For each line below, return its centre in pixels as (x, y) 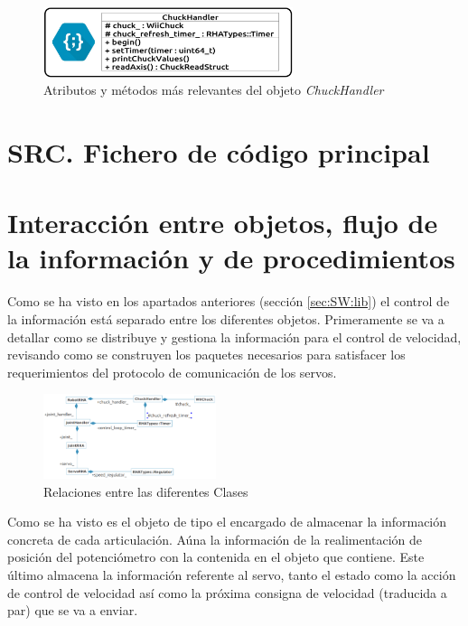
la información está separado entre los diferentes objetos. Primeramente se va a (226, 318)
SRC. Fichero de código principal (219, 151)
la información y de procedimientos (231, 258)
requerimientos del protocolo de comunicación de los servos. (172, 372)
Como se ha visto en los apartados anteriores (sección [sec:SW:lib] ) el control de (229, 301)
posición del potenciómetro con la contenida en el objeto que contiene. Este (216, 557)
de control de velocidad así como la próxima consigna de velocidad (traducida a (227, 592)
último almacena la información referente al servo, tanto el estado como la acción (232, 575)
